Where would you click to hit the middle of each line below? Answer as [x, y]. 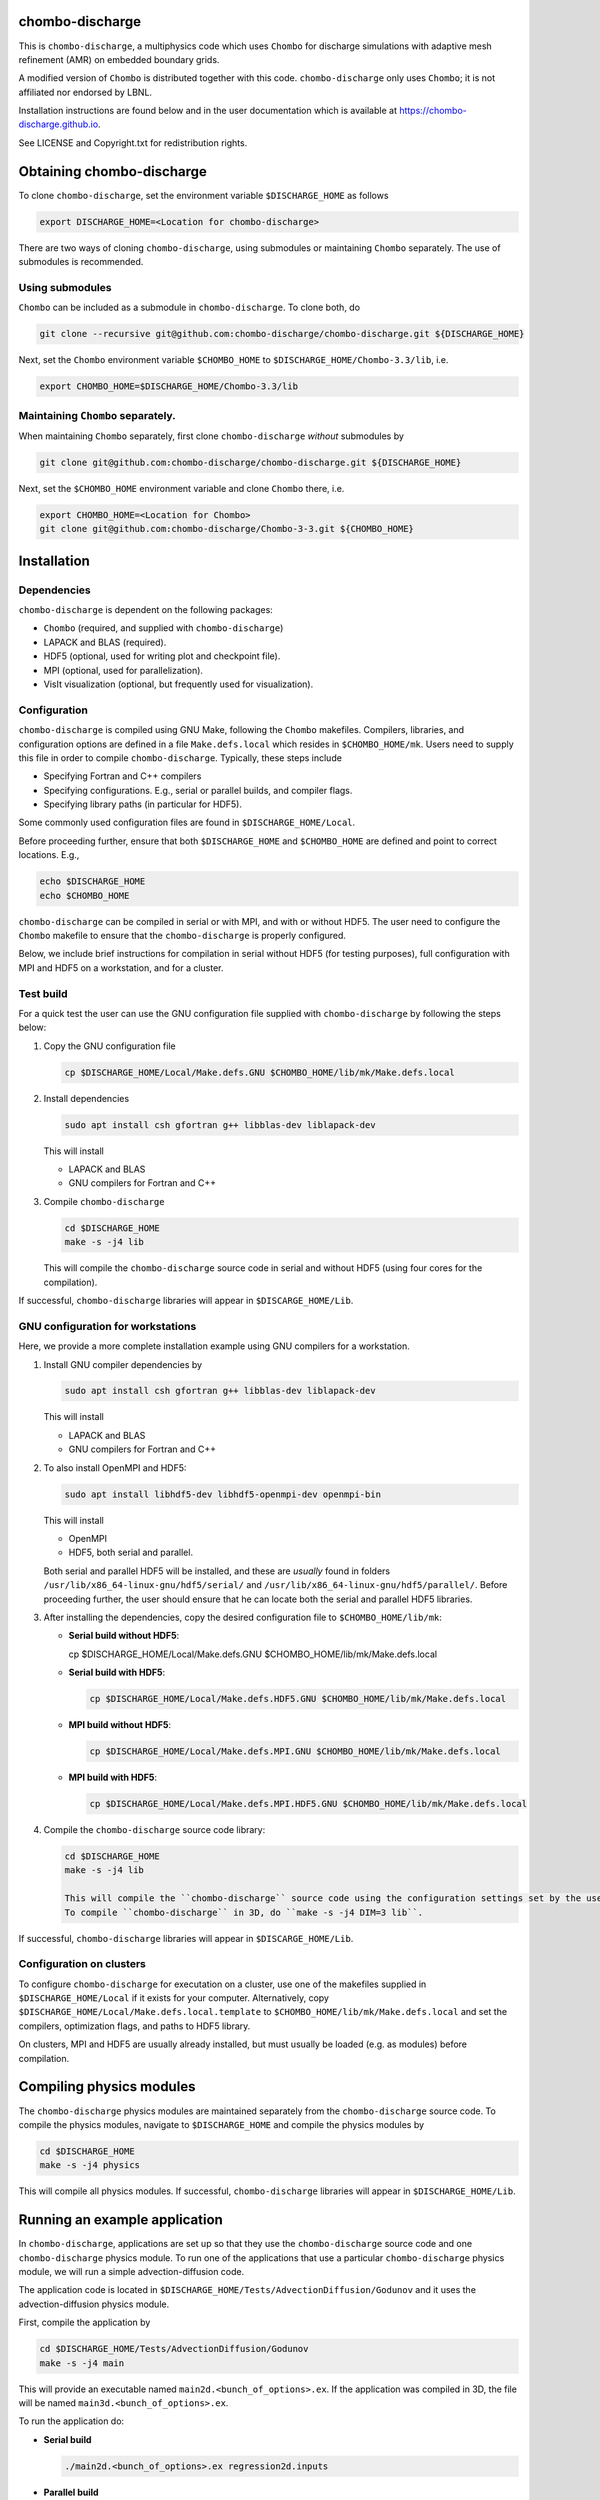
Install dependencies [86, 1098]
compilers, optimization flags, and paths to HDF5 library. [134, 2026]
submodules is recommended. [81, 262]
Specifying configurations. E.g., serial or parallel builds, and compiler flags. [198, 790]
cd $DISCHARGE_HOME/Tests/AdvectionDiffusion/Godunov [174, 2349]
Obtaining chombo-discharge [112, 171]
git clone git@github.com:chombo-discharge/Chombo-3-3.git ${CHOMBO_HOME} [227, 529]
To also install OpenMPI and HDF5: [115, 1467]
